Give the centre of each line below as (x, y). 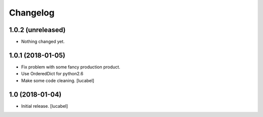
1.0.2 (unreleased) (37, 30)
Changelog (32, 13)
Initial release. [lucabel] (45, 106)
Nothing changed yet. (43, 42)
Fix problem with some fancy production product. (71, 67)
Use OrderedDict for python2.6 (52, 74)
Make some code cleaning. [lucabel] (58, 81)
